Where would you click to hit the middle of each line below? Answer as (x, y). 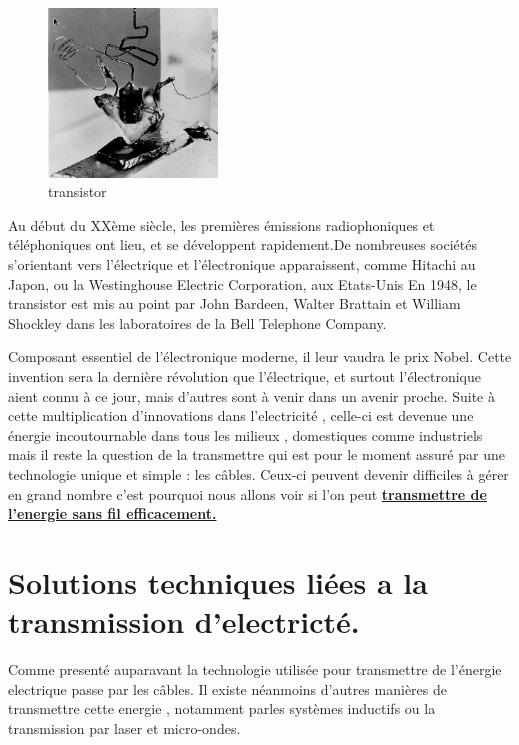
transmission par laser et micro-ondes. (124, 727)
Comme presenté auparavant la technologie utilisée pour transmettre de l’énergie (255, 669)
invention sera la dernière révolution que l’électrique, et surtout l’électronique (244, 375)
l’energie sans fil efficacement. (112, 513)
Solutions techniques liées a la (218, 581)
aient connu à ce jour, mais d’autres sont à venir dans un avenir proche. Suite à (252, 395)
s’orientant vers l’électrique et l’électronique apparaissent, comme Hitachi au (242, 263)
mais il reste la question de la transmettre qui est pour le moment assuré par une (256, 454)
